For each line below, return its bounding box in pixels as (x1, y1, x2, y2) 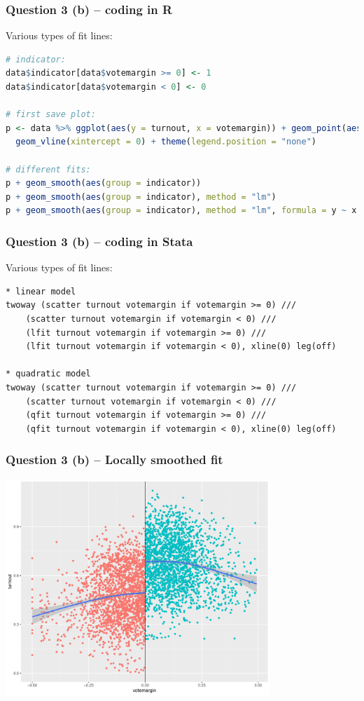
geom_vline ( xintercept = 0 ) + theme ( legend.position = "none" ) (15, 137, 316, 147)
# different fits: (6, 164, 91, 175)
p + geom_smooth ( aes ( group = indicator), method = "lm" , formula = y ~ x (6, 205, 357, 216)
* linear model (6, 286, 76, 297)
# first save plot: (6, 109, 96, 120)
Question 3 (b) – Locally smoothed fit (6, 451, 223, 468)
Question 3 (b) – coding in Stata (6, 232, 193, 250)
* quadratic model (6, 369, 91, 379)
